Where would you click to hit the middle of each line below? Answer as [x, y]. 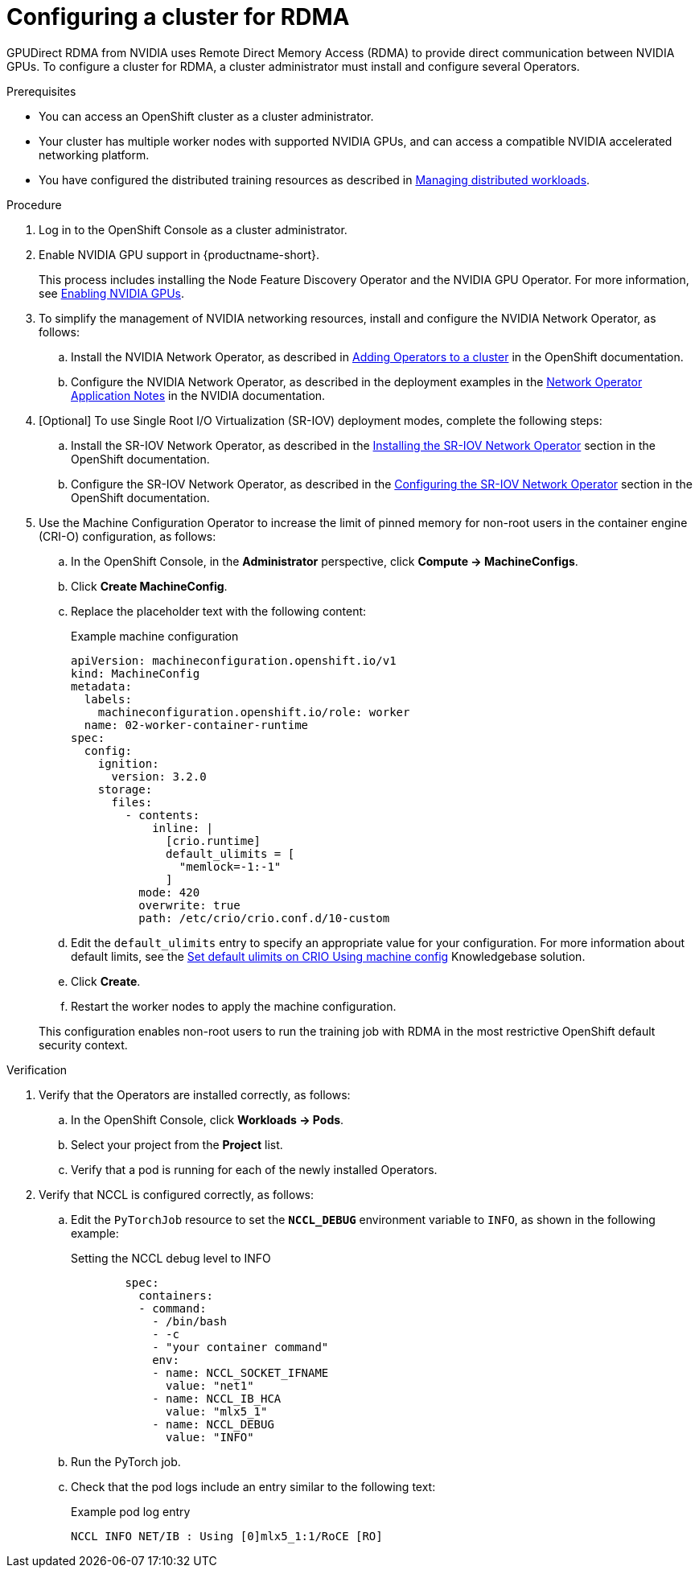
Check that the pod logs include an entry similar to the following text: [253, 1486]
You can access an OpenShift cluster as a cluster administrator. [206, 116]
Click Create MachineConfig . [149, 586]
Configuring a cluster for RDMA [178, 17]
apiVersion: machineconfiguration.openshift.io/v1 [234, 660]
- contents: [162, 815]
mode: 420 [169, 892]
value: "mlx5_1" [217, 1411]
